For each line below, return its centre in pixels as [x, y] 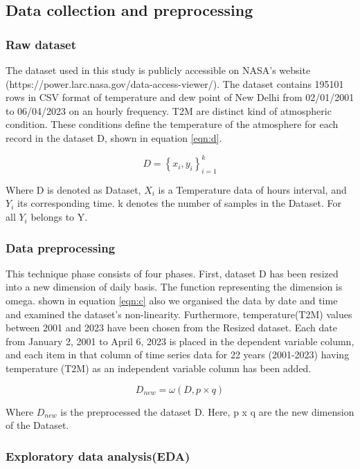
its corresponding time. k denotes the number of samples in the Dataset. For [179, 203]
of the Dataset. [37, 425]
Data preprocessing [61, 247]
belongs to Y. [59, 217]
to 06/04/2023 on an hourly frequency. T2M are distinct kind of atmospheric [169, 110]
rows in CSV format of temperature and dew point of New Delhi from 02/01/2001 [180, 97]
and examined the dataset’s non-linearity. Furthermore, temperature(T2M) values [179, 314]
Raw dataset [41, 44]
